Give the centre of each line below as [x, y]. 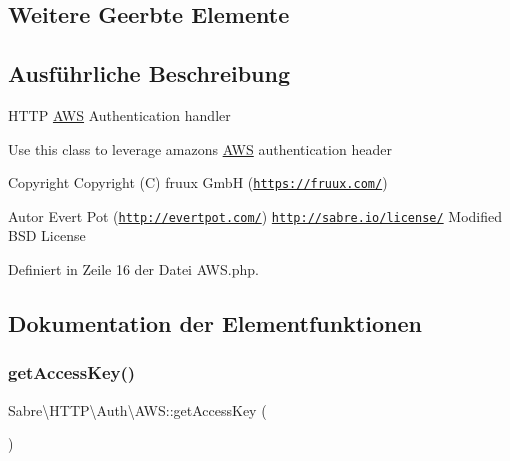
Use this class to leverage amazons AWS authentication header [200, 148]
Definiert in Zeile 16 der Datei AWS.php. [133, 269]
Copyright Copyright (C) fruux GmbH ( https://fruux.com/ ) [198, 182]
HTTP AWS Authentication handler [119, 114]
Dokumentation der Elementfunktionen [215, 323]
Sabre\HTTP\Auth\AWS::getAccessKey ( [137, 409]
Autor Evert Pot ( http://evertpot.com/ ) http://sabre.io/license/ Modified [255, 215]
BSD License [47, 235]
